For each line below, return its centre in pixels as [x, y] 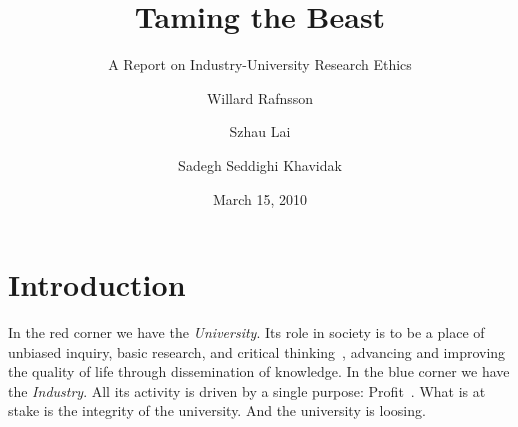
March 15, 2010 [260, 198]
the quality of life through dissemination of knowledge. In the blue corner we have [259, 371]
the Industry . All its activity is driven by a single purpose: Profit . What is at [247, 390]
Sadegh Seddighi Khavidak [260, 164]
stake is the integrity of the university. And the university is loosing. [217, 410]
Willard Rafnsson [260, 97]
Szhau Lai [260, 131]
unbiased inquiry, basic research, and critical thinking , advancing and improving [257, 351]
